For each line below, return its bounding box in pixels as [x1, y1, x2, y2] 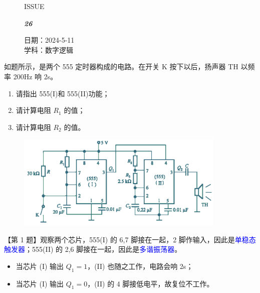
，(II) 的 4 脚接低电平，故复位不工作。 [87, 278, 214, 288]
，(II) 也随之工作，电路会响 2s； [87, 260, 193, 271]
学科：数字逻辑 [24, 44, 73, 55]
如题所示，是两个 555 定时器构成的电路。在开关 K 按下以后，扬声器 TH [4, 61, 238, 72]
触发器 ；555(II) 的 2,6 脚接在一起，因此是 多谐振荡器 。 [4, 244, 182, 254]
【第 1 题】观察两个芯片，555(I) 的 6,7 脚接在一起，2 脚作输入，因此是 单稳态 [4, 234, 256, 244]
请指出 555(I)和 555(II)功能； [16, 88, 110, 98]
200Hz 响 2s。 [13, 71, 58, 81]
